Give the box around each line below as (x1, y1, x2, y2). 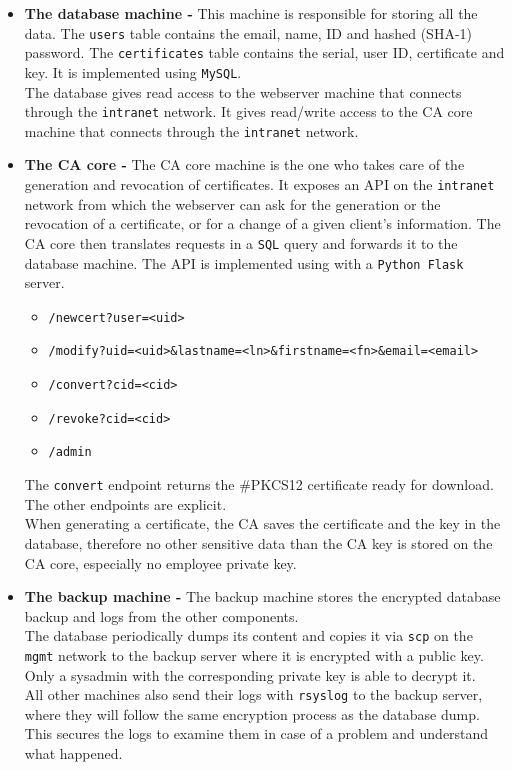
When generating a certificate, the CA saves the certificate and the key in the (24, 513, 501, 534)
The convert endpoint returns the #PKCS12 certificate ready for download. (24, 474, 494, 495)
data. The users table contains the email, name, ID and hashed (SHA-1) (24, 22, 472, 43)
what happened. (24, 743, 123, 764)
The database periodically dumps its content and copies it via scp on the (24, 625, 473, 646)
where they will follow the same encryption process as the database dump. (24, 703, 480, 724)
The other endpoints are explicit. (24, 493, 227, 514)
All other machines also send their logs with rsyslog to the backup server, (24, 684, 483, 705)
